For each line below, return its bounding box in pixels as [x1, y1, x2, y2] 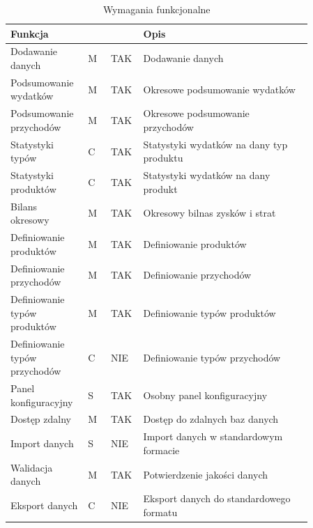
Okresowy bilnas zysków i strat [143, 205, 276, 220]
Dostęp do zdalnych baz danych [143, 412, 279, 426]
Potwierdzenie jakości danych [143, 467, 268, 481]
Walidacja [10, 460, 53, 474]
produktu [143, 150, 183, 165]
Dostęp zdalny [10, 412, 71, 426]
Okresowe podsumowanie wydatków [143, 81, 296, 96]
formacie [143, 442, 180, 457]
